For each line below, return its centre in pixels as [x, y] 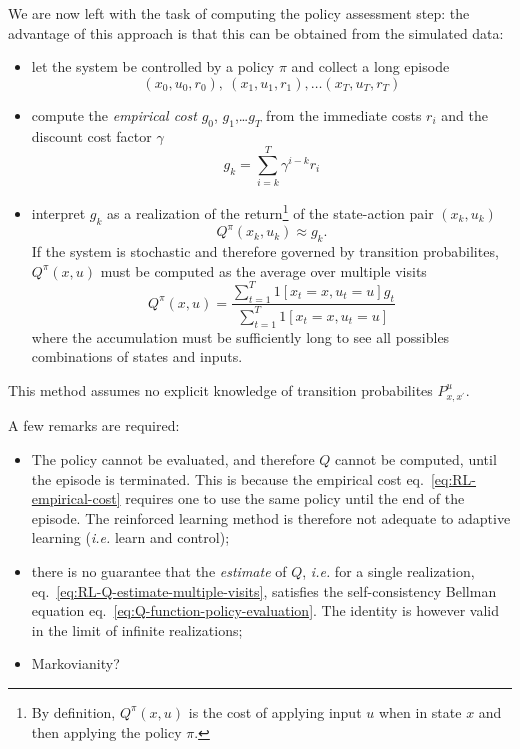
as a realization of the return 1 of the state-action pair [270, 211]
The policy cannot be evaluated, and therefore [173, 459]
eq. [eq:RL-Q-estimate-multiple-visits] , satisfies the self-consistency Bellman [264, 590]
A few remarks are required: [94, 425]
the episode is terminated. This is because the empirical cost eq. [227, 478]
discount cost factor [91, 135]
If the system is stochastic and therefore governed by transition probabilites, [265, 251]
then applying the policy [106, 731]
